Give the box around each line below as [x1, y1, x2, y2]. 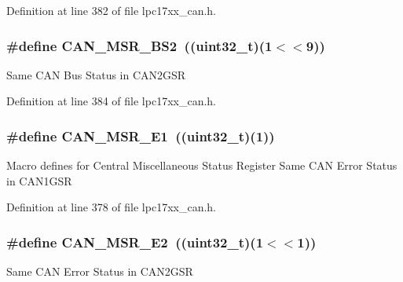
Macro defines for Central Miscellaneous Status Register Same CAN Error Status [6, 157, 398, 174]
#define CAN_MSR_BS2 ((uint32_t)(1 [6, 35, 273, 55]
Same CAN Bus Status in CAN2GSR [6, 66, 186, 82]
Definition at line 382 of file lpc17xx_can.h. [6, 2, 217, 18]
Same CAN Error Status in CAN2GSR [6, 263, 193, 280]
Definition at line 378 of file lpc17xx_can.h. [6, 199, 217, 215]
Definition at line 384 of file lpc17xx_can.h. [6, 93, 217, 109]
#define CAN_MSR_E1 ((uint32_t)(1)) [6, 126, 275, 145]
